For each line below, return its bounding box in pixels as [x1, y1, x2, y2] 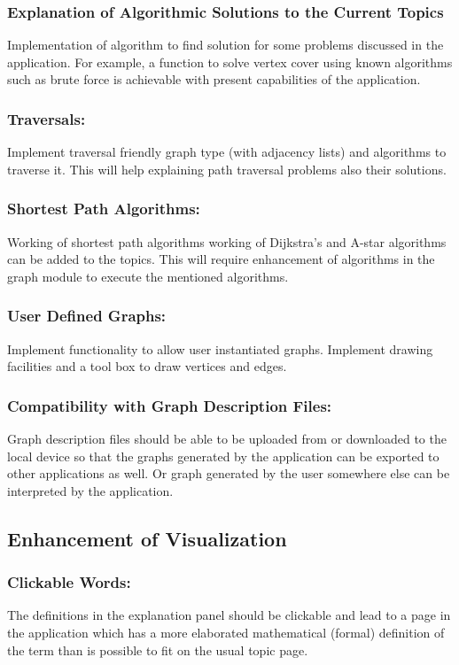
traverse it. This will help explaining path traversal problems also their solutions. [7, 159, 447, 178]
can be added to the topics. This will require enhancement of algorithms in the [7, 250, 435, 268]
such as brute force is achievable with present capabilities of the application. [7, 70, 421, 89]
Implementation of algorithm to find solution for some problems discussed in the [7, 35, 444, 54]
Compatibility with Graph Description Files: [7, 394, 332, 416]
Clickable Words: [7, 571, 131, 593]
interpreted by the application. [7, 481, 174, 499]
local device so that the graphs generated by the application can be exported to [7, 446, 440, 465]
